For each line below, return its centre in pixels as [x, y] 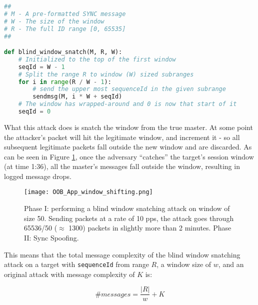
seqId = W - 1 [41, 67]
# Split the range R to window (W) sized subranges [106, 74]
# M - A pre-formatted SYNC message [65, 14]
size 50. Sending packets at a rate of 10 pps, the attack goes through [129, 218]
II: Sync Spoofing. [51, 237]
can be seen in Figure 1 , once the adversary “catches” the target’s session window [129, 156]
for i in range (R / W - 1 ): [65, 82]
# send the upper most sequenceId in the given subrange [129, 89]
